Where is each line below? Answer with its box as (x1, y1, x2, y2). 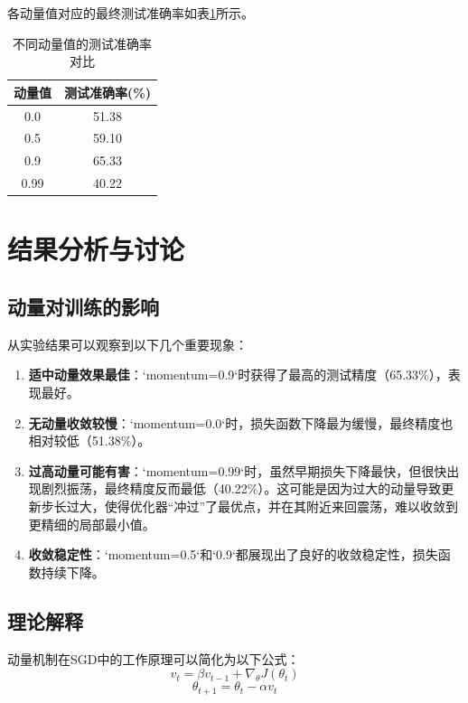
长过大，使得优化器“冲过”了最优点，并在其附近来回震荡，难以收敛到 (53, 496, 459, 515)
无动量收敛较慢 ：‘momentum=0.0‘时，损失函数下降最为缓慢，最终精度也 (28, 413, 454, 432)
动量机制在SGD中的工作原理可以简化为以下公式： (7, 649, 300, 668)
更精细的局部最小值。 (28, 514, 155, 533)
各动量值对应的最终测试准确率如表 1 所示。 (7, 4, 254, 22)
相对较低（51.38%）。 (28, 431, 151, 450)
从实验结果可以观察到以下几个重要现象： (7, 334, 248, 353)
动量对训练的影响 (7, 293, 159, 321)
